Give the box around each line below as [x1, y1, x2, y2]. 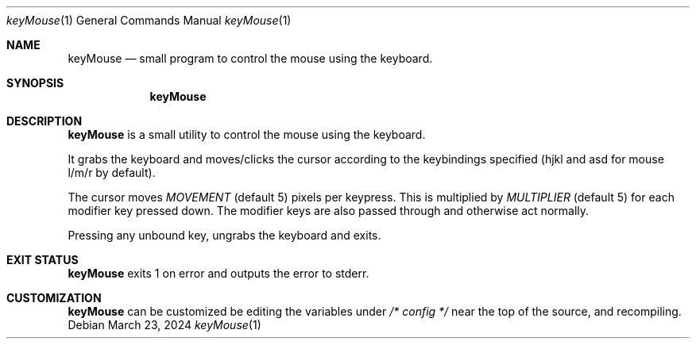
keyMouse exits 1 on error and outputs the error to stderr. [68, 266, 369, 280]
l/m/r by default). [68, 166, 156, 179]
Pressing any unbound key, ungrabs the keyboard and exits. [68, 228, 381, 242]
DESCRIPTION [6, 114, 83, 128]
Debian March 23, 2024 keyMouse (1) [68, 318, 261, 332]
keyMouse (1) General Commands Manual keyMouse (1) [6, 13, 292, 27]
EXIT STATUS [6, 253, 79, 266]
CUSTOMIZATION [6, 291, 102, 305]
